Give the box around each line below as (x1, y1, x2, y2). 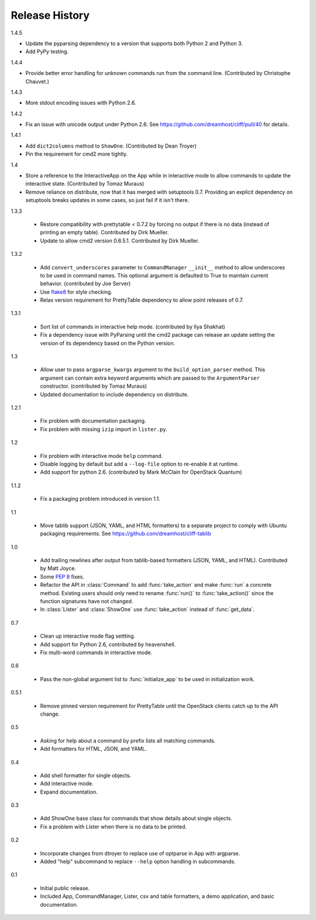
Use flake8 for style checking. (40, 288, 112, 295)
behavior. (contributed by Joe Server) (40, 280, 131, 287)
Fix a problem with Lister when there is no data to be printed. (40, 823, 187, 830)
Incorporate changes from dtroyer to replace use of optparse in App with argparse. (40, 850, 241, 857)
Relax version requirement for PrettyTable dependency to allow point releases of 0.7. (40, 296, 244, 304)
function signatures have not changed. (40, 598, 133, 605)
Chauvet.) (25, 78, 50, 85)
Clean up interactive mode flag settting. (40, 632, 136, 639)
